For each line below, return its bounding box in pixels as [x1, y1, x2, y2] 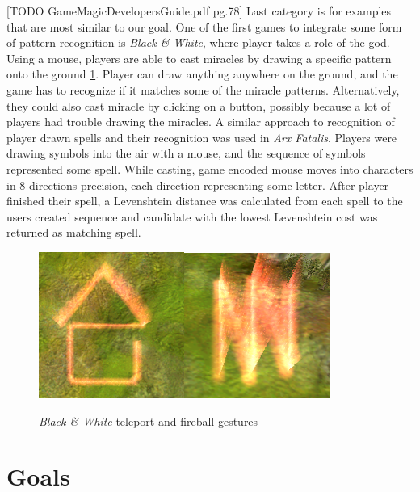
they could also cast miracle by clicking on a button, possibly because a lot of [6, 97, 391, 114]
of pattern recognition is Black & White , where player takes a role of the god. [6, 34, 390, 51]
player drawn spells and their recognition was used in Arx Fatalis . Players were [6, 128, 397, 145]
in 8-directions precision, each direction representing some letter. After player [6, 176, 389, 193]
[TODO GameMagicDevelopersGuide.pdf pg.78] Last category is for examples [6, 2, 392, 19]
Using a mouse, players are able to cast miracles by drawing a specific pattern [6, 49, 392, 66]
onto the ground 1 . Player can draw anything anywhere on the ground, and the [6, 65, 398, 82]
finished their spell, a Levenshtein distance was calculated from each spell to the [6, 192, 403, 209]
